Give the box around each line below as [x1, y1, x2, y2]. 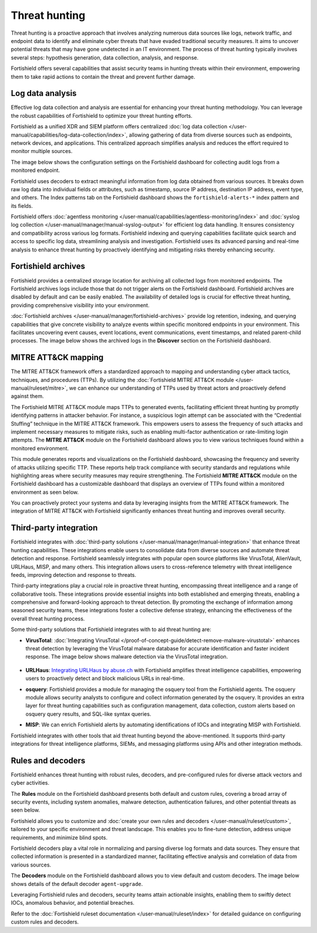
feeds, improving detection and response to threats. [11, 571, 137, 578]
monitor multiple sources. [11, 148, 73, 155]
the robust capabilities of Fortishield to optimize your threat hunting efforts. [11, 112, 193, 119]
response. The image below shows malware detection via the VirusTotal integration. [25, 653, 228, 660]
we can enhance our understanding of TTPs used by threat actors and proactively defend [69, 384, 286, 391]
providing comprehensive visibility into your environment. [11, 301, 150, 308]
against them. [11, 393, 44, 400]
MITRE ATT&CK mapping [11, 353, 104, 363]
